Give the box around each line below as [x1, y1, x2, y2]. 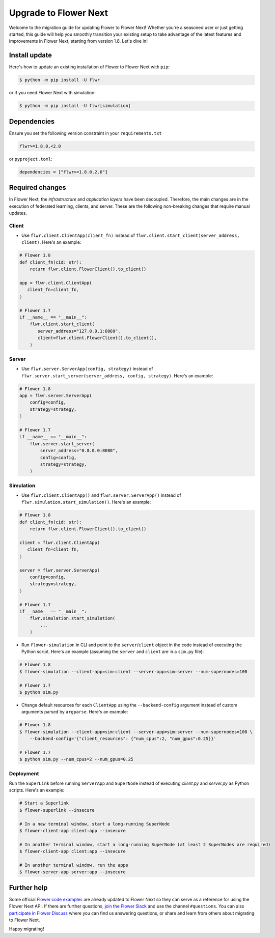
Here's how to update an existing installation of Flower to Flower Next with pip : [9, 64, 170, 70]
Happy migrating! [9, 926, 44, 932]
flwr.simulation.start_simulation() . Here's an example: [21, 499, 151, 505]
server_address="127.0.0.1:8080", [37, 328, 121, 334]
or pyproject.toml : [9, 156, 53, 162]
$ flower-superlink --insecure [19, 807, 95, 813]
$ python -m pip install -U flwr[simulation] [19, 103, 131, 109]
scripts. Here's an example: [9, 787, 65, 793]
